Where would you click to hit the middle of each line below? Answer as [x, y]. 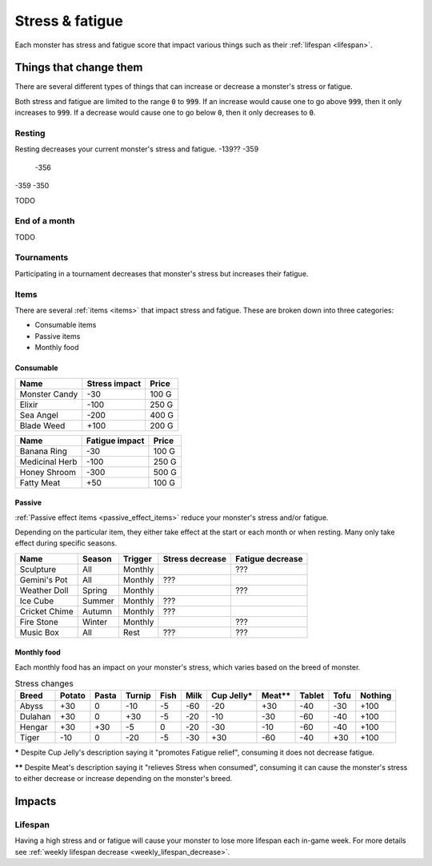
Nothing [376, 695]
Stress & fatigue [69, 21]
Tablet [312, 695]
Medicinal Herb [48, 461]
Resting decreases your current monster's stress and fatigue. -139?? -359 [137, 149]
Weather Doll [44, 590]
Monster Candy [49, 394]
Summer [98, 601]
